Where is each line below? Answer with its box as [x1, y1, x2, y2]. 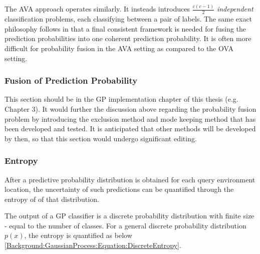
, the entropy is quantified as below [24, 230, 132, 240]
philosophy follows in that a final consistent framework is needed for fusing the [5, 23, 246, 34]
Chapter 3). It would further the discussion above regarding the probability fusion [5, 103, 256, 114]
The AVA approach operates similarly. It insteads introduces [5, 4, 190, 14]
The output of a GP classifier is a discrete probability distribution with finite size [5, 210, 254, 221]
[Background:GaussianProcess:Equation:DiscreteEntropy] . [5, 240, 181, 250]
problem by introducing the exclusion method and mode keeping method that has [5, 113, 256, 124]
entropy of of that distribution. [5, 193, 99, 204]
